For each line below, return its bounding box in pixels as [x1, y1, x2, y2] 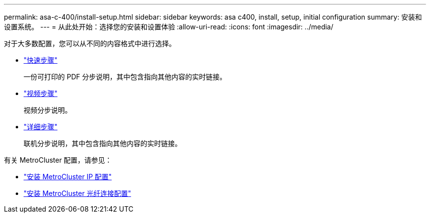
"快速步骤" [24, 56, 58, 64]
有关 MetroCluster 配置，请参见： [4, 156, 112, 164]
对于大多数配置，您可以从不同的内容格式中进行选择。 [4, 39, 176, 48]
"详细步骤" [24, 122, 58, 131]
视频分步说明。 [24, 106, 72, 114]
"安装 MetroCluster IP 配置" [24, 172, 112, 181]
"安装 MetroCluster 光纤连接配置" [24, 189, 131, 197]
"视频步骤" [24, 89, 58, 97]
